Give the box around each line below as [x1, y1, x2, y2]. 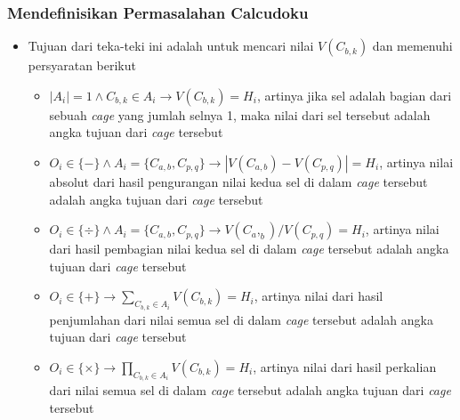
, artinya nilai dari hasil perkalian [253, 357, 437, 376]
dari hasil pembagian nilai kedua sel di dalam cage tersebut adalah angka [49, 239, 449, 258]
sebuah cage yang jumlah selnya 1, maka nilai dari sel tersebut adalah [49, 105, 431, 124]
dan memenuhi [372, 36, 453, 55]
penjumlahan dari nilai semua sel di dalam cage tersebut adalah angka [49, 310, 433, 328]
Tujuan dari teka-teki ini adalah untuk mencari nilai [28, 36, 314, 55]
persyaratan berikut [28, 56, 136, 75]
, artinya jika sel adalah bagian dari [256, 85, 452, 104]
